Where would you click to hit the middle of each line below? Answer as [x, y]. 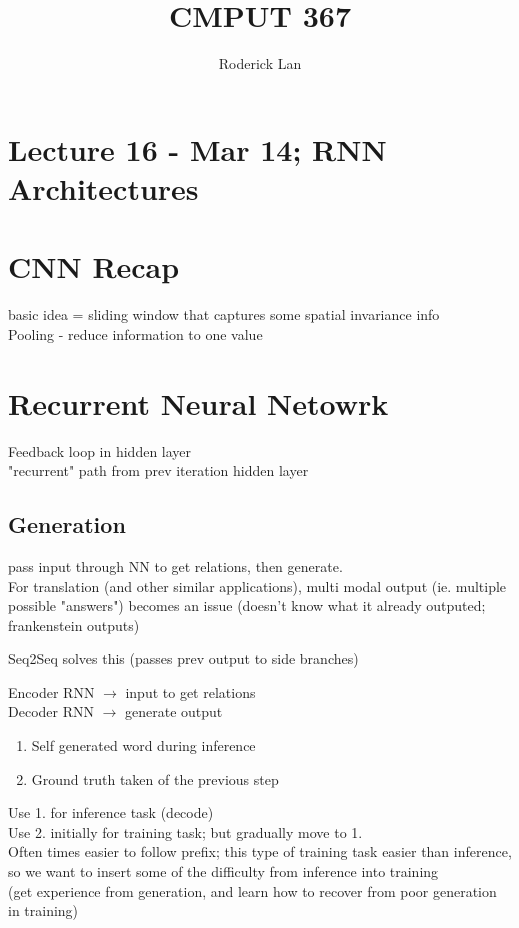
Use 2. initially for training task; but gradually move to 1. [185, 831]
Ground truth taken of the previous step [155, 778]
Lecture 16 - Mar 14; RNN [197, 148]
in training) [43, 910]
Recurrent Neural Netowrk [198, 402]
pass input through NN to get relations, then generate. [175, 565]
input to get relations [190, 691]
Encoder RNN [51, 691]
